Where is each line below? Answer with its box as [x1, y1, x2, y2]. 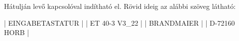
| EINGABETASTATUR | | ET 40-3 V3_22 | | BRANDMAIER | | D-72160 [4, 17, 235, 28]
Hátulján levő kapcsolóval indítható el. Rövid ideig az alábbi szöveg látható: [4, 1, 236, 11]
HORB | [4, 27, 29, 38]
